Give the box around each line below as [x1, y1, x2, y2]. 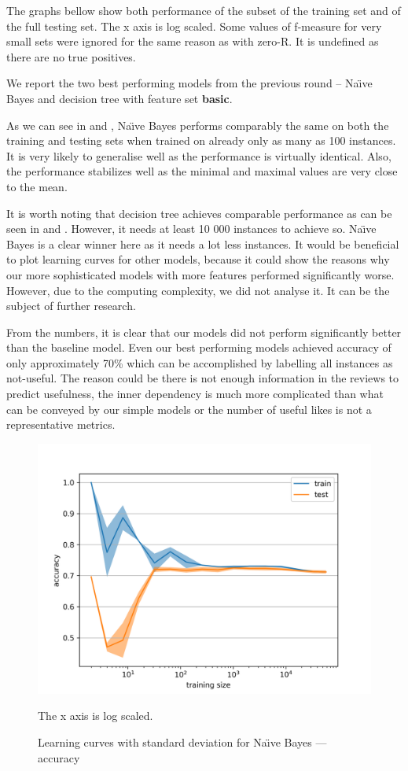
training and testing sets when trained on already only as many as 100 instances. [6, 132, 396, 149]
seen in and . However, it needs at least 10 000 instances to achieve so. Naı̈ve [6, 220, 377, 237]
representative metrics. [6, 416, 116, 433]
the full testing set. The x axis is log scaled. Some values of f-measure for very [6, 17, 382, 34]
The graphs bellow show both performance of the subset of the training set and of [6, 2, 401, 18]
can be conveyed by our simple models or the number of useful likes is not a [6, 400, 372, 417]
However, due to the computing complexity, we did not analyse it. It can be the [6, 282, 390, 298]
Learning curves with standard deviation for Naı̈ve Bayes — [38, 734, 327, 751]
